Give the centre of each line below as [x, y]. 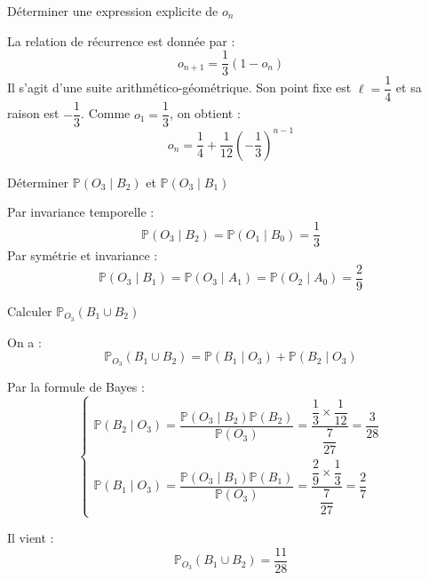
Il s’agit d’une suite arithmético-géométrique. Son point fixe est [179, 87]
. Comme [106, 113]
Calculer [30, 310]
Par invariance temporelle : [81, 212]
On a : [24, 342]
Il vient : [31, 538]
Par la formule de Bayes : [76, 387]
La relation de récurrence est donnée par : [121, 40]
